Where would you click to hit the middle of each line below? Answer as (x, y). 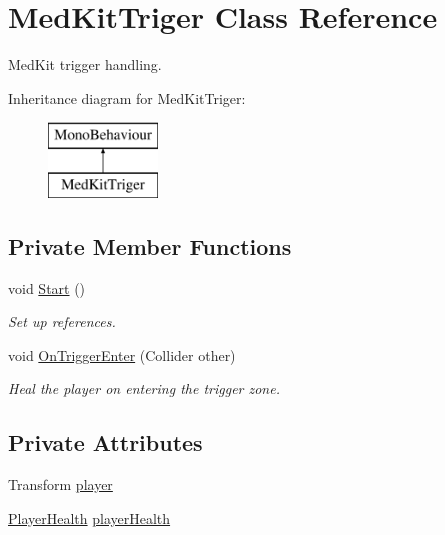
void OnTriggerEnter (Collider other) (122, 354)
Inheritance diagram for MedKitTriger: (127, 97)
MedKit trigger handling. (85, 64)
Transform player (60, 484)
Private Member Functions (150, 245)
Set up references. (62, 321)
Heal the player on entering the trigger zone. (144, 388)
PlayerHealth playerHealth (89, 517)
